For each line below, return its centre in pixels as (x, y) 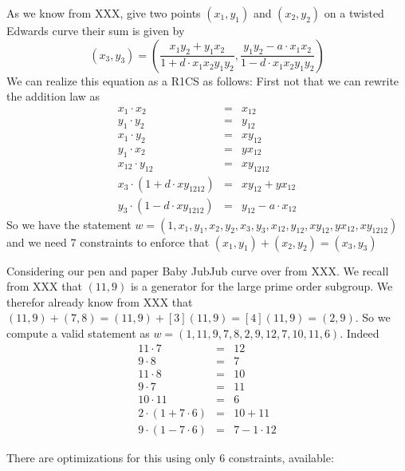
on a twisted (354, 13)
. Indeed (360, 333)
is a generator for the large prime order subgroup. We (261, 286)
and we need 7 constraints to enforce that (108, 241)
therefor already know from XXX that (100, 301)
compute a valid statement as (78, 333)
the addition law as (53, 96)
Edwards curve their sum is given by (96, 30)
